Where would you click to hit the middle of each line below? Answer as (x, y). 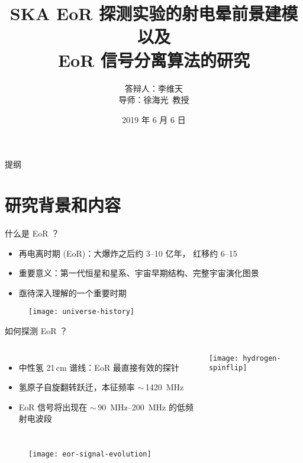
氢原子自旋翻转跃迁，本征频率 (77, 387)
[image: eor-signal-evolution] (90, 454)
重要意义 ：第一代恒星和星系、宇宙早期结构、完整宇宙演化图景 (139, 273)
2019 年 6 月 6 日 (154, 119)
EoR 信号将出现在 (53, 407)
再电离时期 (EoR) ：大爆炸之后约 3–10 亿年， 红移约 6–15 (128, 253)
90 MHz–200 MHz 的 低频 (146, 407)
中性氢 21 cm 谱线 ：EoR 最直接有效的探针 (99, 367)
